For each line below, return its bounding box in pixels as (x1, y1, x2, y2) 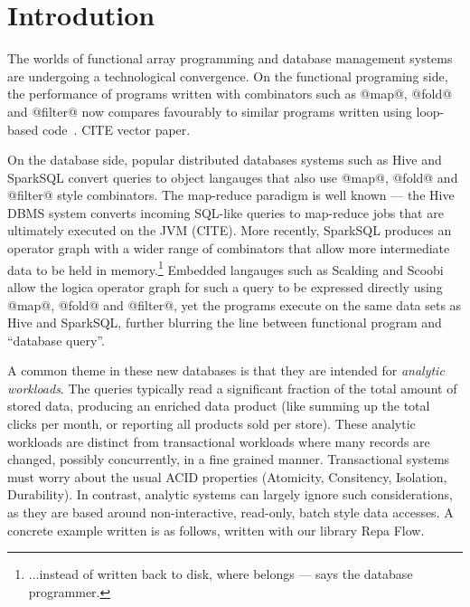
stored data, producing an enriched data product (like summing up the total (7, 396, 430, 415)
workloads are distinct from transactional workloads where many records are (7, 432, 430, 451)
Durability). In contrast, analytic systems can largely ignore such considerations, (7, 485, 453, 504)
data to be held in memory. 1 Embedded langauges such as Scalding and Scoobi (7, 257, 444, 279)
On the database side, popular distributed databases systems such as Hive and (7, 150, 442, 169)
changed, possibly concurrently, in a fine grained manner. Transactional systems (7, 450, 450, 469)
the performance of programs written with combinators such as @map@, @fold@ (7, 84, 453, 103)
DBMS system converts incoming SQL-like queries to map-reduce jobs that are (7, 203, 444, 222)
